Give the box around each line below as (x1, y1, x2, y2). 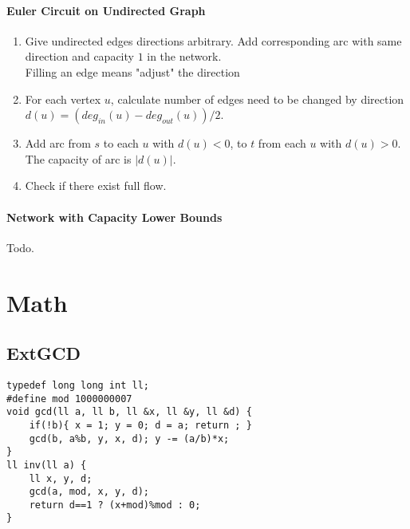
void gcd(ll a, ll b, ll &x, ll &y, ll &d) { (6, 406, 252, 418)
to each (103, 135, 139, 152)
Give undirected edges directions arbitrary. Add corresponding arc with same (25, 32, 402, 49)
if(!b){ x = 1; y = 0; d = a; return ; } (29, 419, 252, 431)
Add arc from (25, 135, 91, 152)
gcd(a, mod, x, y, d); (29, 486, 149, 498)
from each (258, 135, 306, 152)
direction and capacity (25, 48, 134, 65)
